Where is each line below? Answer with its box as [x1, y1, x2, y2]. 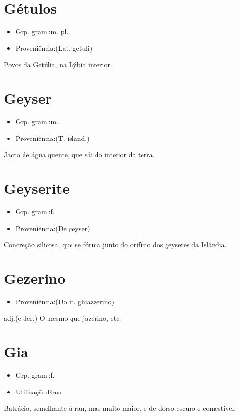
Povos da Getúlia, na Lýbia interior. [4, 59, 112, 69]
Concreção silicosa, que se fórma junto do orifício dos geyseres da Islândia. [4, 239, 227, 250]
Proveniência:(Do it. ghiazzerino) [15, 296, 114, 306]
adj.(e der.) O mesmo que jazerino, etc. [4, 313, 121, 323]
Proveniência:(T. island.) [15, 133, 90, 143]
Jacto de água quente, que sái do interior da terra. [4, 149, 155, 160]
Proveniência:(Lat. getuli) [15, 43, 93, 53]
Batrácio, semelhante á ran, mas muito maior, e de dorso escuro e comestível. [4, 403, 236, 413]
